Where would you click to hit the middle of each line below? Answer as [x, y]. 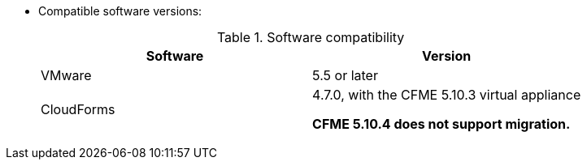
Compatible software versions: [120, 11]
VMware [66, 75]
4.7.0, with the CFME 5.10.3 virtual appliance [447, 95]
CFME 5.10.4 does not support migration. [441, 124]
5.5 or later [345, 75]
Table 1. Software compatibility [311, 37]
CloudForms [78, 109]
